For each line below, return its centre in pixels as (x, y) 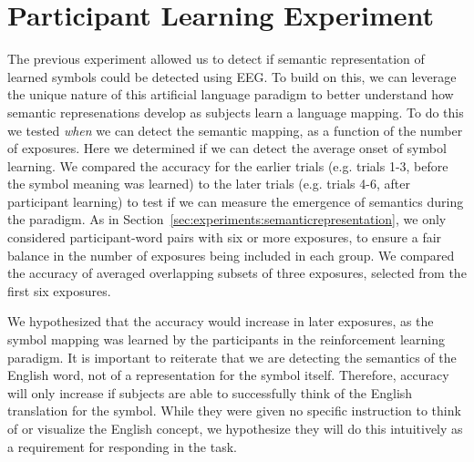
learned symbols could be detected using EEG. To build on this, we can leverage (232, 76)
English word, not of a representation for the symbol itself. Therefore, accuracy (228, 375)
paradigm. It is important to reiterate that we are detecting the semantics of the (232, 357)
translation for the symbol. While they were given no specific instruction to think (234, 411)
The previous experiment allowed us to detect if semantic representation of (216, 59)
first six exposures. (59, 290)
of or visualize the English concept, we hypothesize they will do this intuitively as (235, 428)
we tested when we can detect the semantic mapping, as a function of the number (235, 130)
